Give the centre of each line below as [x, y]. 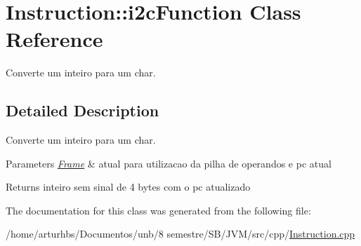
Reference [54, 39]
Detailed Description [83, 110]
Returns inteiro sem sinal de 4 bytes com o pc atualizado [128, 187]
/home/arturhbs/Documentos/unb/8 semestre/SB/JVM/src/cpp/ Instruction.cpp [180, 234]
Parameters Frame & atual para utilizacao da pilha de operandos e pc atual [169, 163]
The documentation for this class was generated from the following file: [158, 210]
